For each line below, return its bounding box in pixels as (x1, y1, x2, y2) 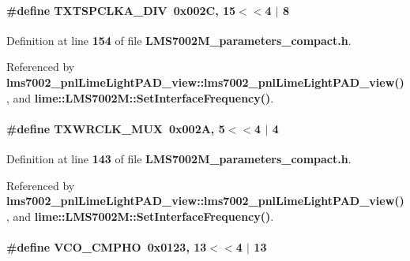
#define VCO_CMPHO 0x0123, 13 (6, 238, 207, 255)
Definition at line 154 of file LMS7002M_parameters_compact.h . (6, 32, 352, 48)
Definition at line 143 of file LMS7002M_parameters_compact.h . (6, 150, 352, 166)
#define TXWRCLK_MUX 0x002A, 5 (6, 120, 225, 136)
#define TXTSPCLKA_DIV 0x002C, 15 (6, 2, 236, 18)
